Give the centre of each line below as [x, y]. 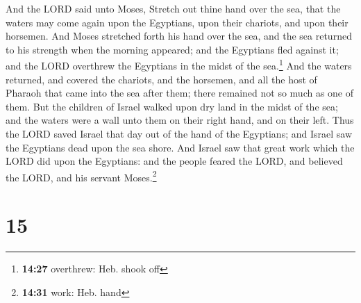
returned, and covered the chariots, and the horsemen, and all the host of [161, 79]
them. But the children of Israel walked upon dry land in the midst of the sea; [172, 106]
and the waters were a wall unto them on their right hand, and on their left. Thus [180, 120]
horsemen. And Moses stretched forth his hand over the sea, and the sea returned [179, 36]
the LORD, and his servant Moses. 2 [81, 176]
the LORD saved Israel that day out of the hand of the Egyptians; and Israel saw [179, 133]
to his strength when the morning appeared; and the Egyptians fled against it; [172, 49]
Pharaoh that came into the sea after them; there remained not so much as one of [180, 93]
